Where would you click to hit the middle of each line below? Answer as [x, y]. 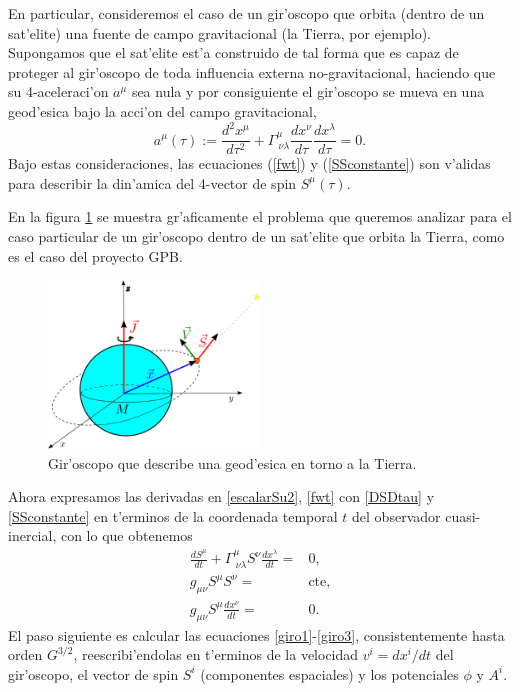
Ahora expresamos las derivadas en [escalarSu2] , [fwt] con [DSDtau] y [221, 496]
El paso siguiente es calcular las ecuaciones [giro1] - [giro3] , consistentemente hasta [256, 634]
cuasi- [463, 515]
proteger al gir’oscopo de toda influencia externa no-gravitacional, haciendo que [252, 71]
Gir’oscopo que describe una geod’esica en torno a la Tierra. [232, 462]
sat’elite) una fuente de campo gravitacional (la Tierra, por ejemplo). [219, 32]
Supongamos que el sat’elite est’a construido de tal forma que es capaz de [233, 52]
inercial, [32, 535]
